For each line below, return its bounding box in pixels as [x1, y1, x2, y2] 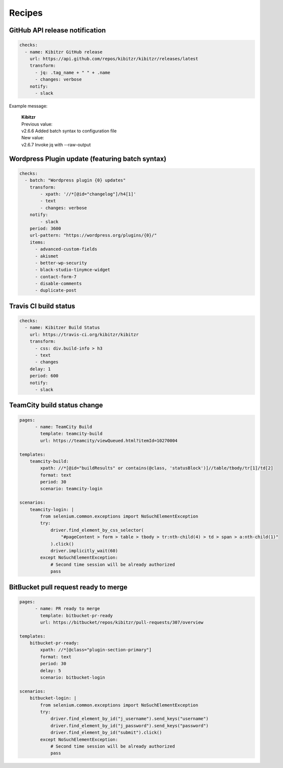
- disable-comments [35, 281, 82, 286]
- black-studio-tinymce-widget [35, 267, 111, 273]
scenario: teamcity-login [40, 486, 103, 492]
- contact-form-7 [35, 274, 77, 279]
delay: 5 [40, 668, 61, 674]
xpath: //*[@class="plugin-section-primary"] [40, 647, 152, 653]
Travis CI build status [9, 302, 76, 310]
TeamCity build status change [9, 401, 103, 409]
